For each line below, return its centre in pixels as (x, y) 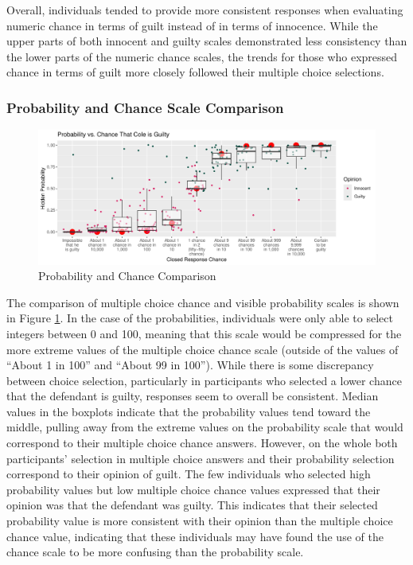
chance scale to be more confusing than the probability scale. (155, 552)
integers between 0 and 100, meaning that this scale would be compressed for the (204, 333)
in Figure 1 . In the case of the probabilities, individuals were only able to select (200, 318)
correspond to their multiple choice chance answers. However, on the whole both (202, 443)
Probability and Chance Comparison (127, 276)
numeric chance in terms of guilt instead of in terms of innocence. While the (192, 25)
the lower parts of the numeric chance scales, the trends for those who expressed (202, 56)
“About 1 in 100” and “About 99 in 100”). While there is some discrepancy (190, 365)
